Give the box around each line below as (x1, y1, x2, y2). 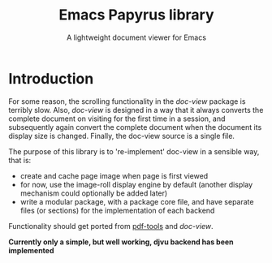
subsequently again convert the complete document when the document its (8, 122, 262, 131)
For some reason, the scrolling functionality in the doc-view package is (8, 96, 246, 106)
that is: (8, 155, 32, 165)
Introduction (8, 69, 94, 88)
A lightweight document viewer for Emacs (66, 32, 207, 42)
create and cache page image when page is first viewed (19, 170, 209, 180)
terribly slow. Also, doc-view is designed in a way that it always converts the (8, 105, 264, 114)
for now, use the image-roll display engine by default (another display (19, 179, 253, 189)
